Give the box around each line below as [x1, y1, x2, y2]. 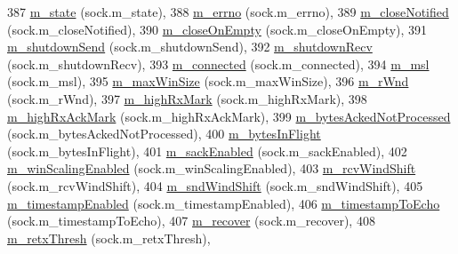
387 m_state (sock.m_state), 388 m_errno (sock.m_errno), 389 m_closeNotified [7, 3, 449, 20]
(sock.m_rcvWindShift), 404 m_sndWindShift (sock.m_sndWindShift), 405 [7, 176, 423, 194]
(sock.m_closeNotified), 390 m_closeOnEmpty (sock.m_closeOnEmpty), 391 [7, 20, 428, 38]
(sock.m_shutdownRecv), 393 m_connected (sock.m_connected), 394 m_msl [7, 54, 430, 73]
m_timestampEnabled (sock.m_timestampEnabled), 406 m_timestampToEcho [7, 194, 440, 212]
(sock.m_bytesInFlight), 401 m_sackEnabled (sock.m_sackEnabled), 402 [7, 141, 407, 160]
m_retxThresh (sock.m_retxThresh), [7, 228, 211, 247]
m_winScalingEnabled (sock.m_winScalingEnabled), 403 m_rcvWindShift [7, 159, 416, 178]
